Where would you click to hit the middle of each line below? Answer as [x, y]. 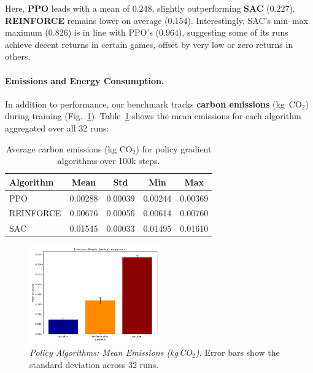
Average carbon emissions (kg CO [69, 148]
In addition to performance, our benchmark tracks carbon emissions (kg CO [153, 104]
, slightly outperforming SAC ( [211, 8]
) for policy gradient [174, 148]
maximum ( [27, 32]
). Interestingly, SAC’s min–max [248, 20]
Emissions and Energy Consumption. [85, 80]
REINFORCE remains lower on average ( [87, 20]
